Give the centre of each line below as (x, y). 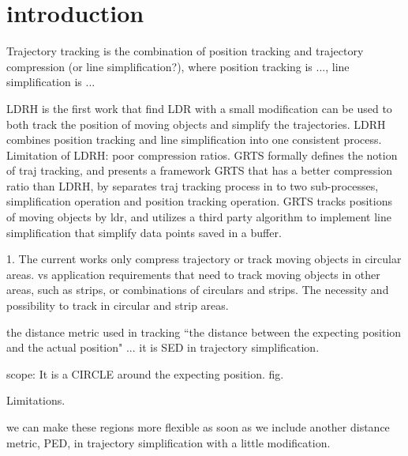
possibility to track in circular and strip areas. (118, 305)
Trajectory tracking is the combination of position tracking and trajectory (185, 51)
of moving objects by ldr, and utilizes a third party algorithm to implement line (199, 217)
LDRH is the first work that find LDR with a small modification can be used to (199, 108)
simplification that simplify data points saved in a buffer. (144, 232)
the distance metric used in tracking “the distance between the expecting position (204, 332)
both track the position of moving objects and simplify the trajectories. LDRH (196, 124)
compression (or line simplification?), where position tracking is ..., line (178, 66)
